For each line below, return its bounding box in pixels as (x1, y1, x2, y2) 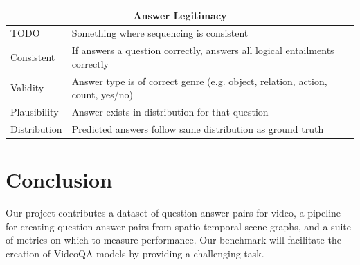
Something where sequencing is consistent (71, 26, 249, 40)
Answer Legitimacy (133, 8, 227, 22)
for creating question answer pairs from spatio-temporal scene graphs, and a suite (6, 219, 351, 233)
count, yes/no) (71, 87, 133, 102)
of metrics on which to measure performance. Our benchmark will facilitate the (6, 232, 341, 247)
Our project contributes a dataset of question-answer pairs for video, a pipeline (6, 205, 341, 220)
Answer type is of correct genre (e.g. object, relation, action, (71, 73, 327, 88)
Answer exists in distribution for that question (71, 104, 269, 119)
